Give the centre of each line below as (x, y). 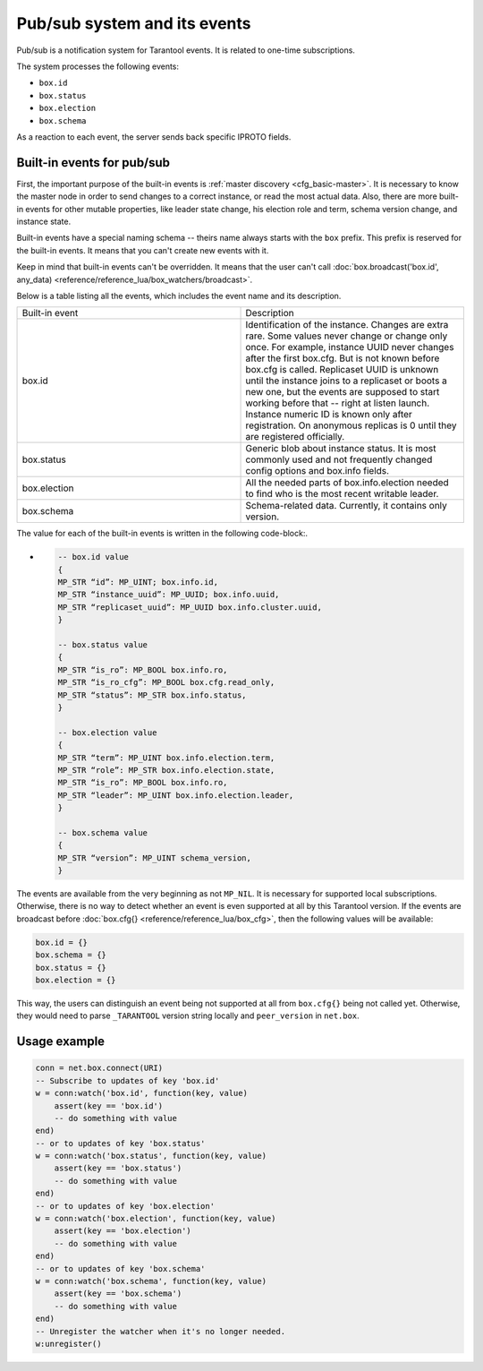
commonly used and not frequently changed (339, 459)
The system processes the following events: (97, 66)
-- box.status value (102, 645)
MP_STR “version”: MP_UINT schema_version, (155, 858)
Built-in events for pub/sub (93, 163)
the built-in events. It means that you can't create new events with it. (143, 250)
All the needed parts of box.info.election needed (347, 483)
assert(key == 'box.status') (118, 1168)
